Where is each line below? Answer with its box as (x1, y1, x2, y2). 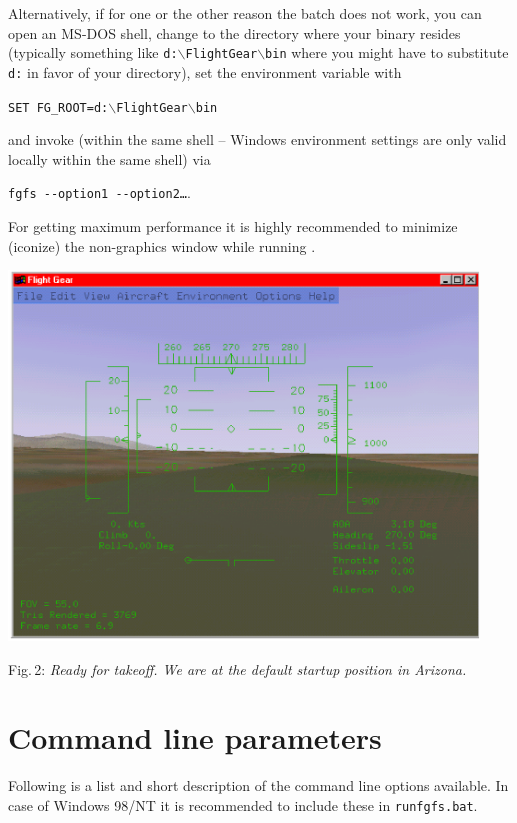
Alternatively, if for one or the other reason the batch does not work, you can (8, 3, 482, 23)
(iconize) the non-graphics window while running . (8, 235, 316, 256)
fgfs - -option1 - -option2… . (8, 182, 191, 203)
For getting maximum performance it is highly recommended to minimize (8, 216, 458, 236)
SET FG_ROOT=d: (8, 100, 109, 115)
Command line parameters (8, 717, 382, 758)
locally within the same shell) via (8, 148, 211, 169)
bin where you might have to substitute (265, 42, 509, 63)
